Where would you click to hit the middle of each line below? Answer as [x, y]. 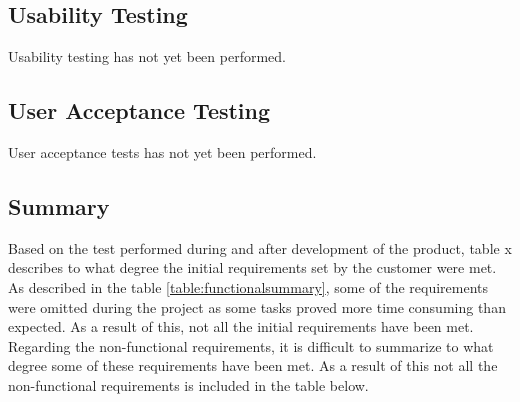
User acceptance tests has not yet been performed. [162, 152]
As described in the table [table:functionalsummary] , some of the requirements [248, 286]
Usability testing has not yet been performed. [147, 56]
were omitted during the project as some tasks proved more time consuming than [257, 306]
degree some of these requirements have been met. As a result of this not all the [253, 365]
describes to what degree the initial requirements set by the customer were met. [252, 267]
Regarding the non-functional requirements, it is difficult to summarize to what [251, 345]
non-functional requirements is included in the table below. [188, 384]
